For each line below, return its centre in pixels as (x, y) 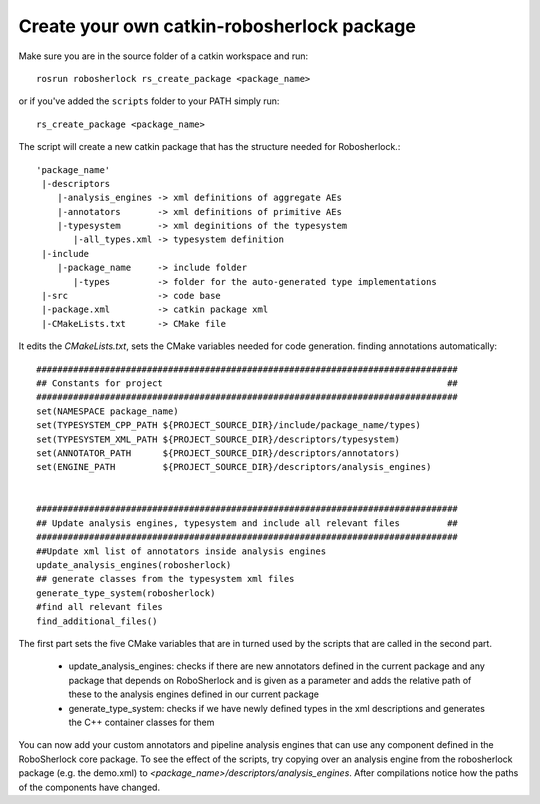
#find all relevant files (100, 607)
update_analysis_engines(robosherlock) (134, 565)
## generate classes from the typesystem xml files (165, 579)
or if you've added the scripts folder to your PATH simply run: (149, 101)
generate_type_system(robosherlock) (126, 593)
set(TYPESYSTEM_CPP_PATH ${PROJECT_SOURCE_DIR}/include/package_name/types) (229, 425)
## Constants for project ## (247, 383)
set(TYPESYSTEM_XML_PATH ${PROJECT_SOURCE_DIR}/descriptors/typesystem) (218, 439)
